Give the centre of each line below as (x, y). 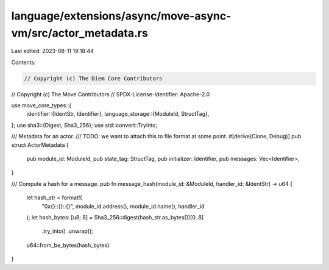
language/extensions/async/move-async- (121, 16)
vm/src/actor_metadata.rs (80, 33)
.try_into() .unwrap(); (68, 231)
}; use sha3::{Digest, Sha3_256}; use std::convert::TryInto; (84, 125)
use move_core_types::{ (41, 105)
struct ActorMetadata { (40, 145)
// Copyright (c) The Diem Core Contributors (93, 78)
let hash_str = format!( (54, 197)
